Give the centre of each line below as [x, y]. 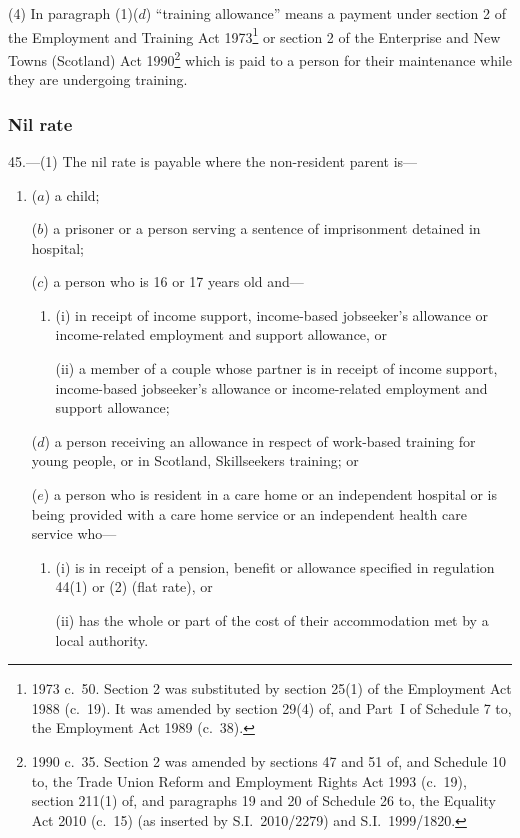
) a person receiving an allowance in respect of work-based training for [260, 440]
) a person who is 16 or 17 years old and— [173, 281]
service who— [74, 533]
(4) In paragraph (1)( [73, 13]
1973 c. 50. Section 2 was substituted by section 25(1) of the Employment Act [271, 688]
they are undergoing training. [98, 79]
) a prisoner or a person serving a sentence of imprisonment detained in [262, 228]
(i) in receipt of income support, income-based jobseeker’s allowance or [272, 314]
